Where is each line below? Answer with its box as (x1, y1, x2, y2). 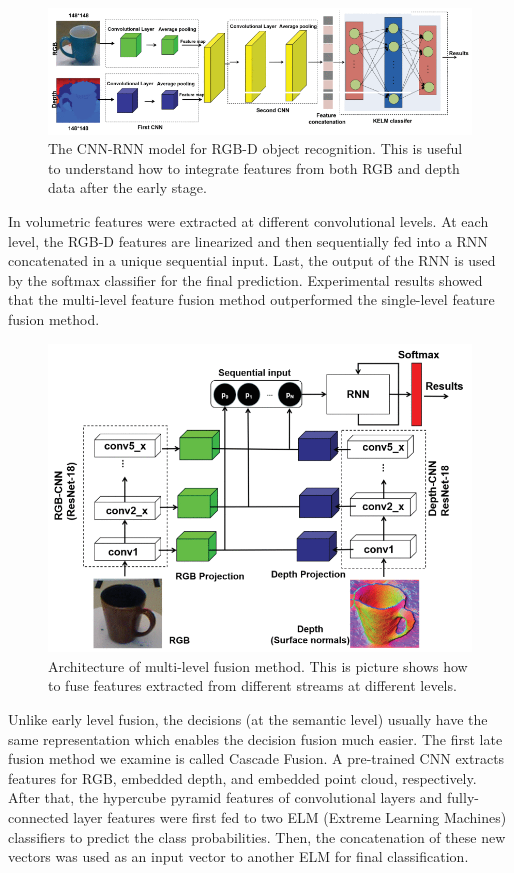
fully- (447, 787, 479, 808)
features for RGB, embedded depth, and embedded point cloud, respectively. (8, 767, 477, 788)
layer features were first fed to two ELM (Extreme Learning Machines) (73, 807, 507, 828)
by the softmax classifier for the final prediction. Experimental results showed (8, 269, 483, 290)
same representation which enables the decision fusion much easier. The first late (8, 728, 503, 749)
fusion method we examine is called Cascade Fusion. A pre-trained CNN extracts (8, 748, 505, 769)
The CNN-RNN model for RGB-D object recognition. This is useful (48, 138, 463, 159)
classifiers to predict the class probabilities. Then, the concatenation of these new (8, 826, 506, 847)
